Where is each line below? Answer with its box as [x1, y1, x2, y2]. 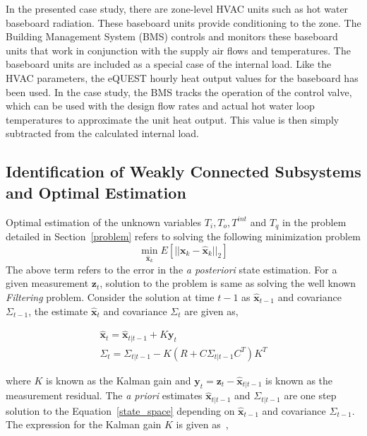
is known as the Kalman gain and [46, 372, 191, 387]
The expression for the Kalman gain [6, 417, 162, 432]
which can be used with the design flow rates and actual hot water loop [6, 98, 315, 113]
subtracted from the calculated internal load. [6, 126, 199, 141]
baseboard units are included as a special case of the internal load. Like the [6, 57, 332, 71]
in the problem [282, 214, 347, 229]
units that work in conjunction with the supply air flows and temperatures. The [6, 42, 351, 57]
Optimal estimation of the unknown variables [6, 214, 202, 229]
